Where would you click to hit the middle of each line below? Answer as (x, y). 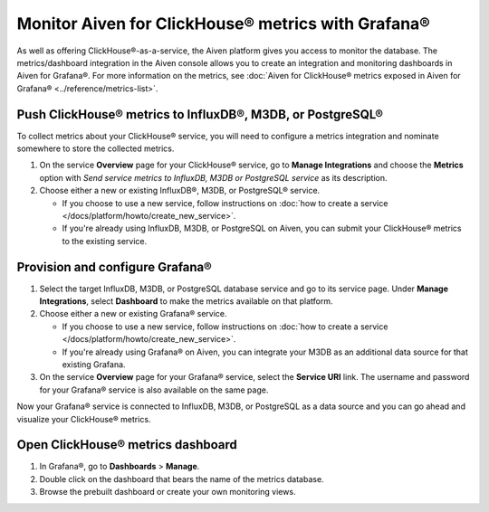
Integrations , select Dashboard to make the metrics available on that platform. (187, 301)
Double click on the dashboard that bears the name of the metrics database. (182, 479)
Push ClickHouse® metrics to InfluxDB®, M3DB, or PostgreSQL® (200, 114)
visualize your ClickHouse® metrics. (84, 419)
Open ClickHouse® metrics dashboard (127, 445)
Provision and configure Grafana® (115, 267)
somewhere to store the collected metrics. (96, 148)
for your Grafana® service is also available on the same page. (154, 390)
